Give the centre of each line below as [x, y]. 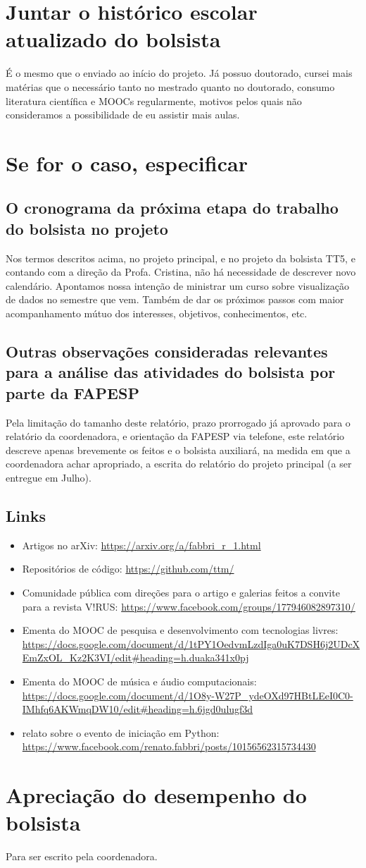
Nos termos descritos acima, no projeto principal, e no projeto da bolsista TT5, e [181, 258]
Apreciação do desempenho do [156, 795]
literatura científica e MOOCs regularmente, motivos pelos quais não [154, 100]
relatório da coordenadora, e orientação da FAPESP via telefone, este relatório [175, 436]
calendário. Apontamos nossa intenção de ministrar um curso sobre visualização [177, 285]
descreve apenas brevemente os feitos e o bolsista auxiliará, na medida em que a [178, 450]
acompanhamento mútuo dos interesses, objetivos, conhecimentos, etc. [157, 313]
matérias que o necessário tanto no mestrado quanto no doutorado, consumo [170, 86]
